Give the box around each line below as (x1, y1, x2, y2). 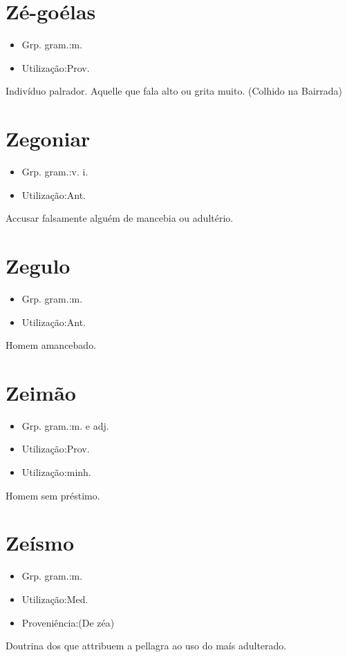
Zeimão (6, 378, 76, 406)
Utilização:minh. (21, 465, 91, 479)
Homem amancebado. (6, 338, 97, 352)
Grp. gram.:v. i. (21, 164, 88, 179)
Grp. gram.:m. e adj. (21, 418, 109, 432)
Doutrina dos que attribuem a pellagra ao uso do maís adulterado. (6, 638, 287, 653)
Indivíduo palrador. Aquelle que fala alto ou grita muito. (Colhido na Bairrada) (6, 84, 342, 98)
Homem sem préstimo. (6, 488, 100, 502)
